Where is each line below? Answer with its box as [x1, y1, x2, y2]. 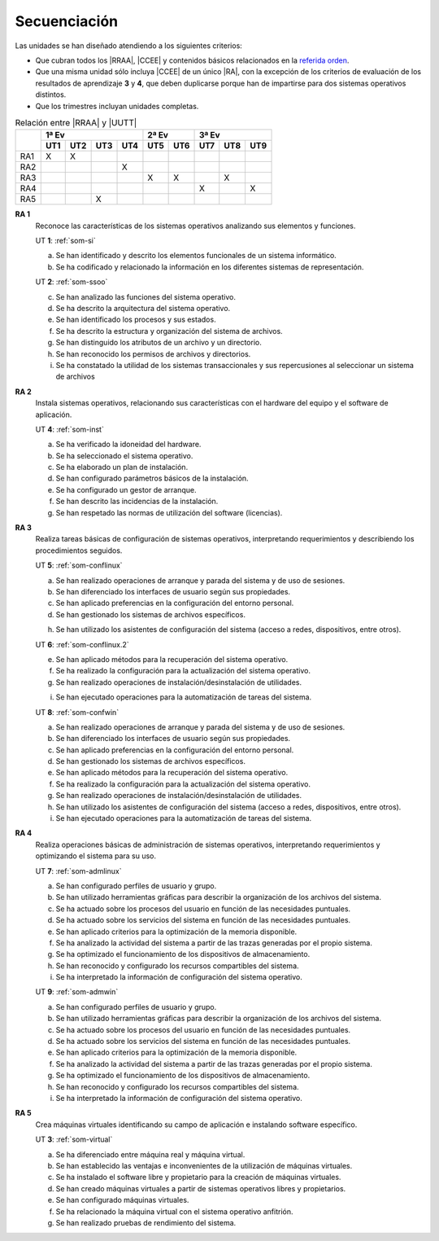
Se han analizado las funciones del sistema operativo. [55, 292, 236, 301]
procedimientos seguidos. [35, 546, 123, 555]
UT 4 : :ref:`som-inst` [35, 424, 105, 434]
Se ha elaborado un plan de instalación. [55, 463, 189, 472]
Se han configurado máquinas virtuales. [55, 1195, 189, 1205]
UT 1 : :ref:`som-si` [35, 236, 97, 246]
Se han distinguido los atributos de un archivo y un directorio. [55, 338, 262, 348]
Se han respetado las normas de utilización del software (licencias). [55, 507, 283, 517]
